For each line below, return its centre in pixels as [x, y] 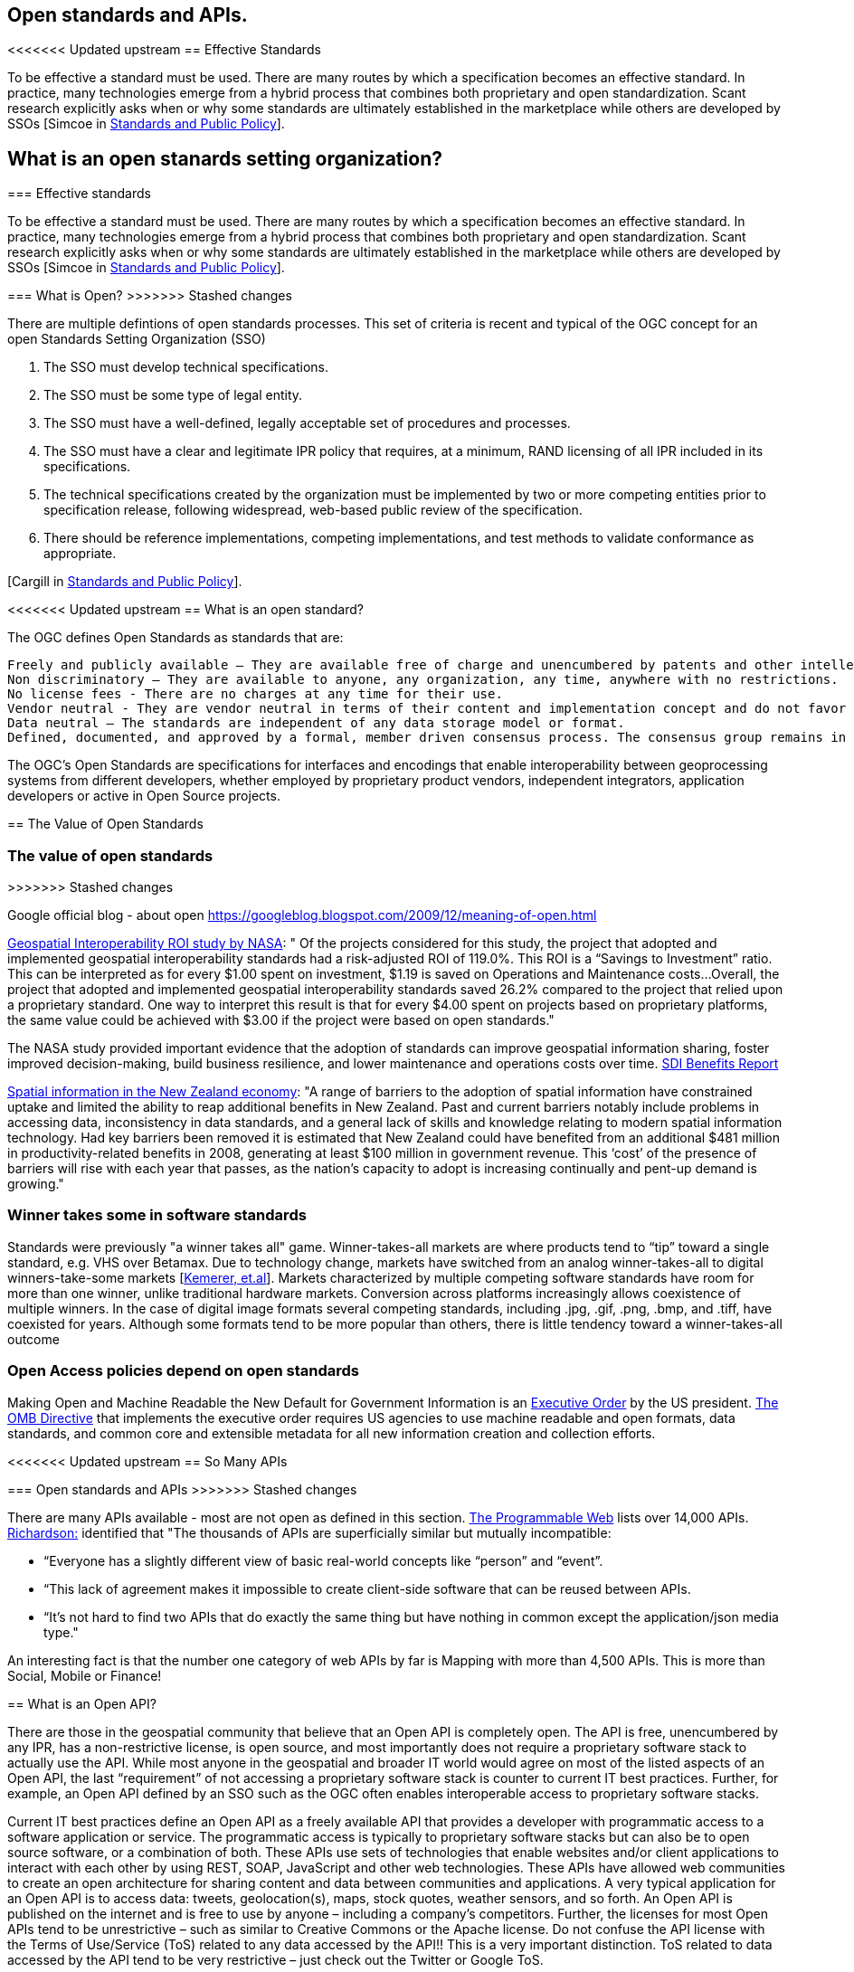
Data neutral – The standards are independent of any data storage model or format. [316, 723]
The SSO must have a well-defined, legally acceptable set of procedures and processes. [307, 423]
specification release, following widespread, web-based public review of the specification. [313, 510]
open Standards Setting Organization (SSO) [137, 339]
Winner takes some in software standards [157, 1215]
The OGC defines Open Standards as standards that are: [176, 638]
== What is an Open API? [82, 1703]
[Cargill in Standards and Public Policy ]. [125, 582]
